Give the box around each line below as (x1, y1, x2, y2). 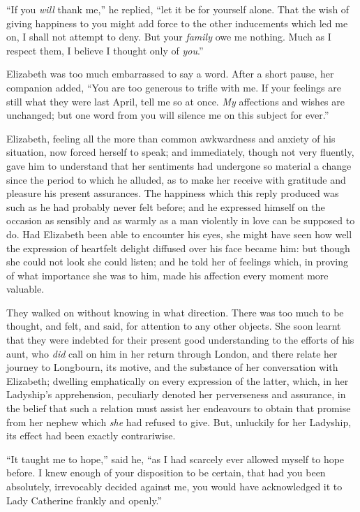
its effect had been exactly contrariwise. (6, 428, 176, 443)
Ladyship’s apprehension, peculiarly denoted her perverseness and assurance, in (6, 387, 346, 402)
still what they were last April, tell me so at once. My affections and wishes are (6, 94, 345, 108)
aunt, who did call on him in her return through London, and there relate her (6, 346, 338, 360)
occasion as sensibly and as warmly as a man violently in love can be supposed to (6, 213, 355, 228)
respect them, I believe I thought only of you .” (6, 43, 204, 57)
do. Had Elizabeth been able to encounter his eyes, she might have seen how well (6, 226, 352, 241)
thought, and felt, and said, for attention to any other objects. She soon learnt (6, 319, 341, 333)
